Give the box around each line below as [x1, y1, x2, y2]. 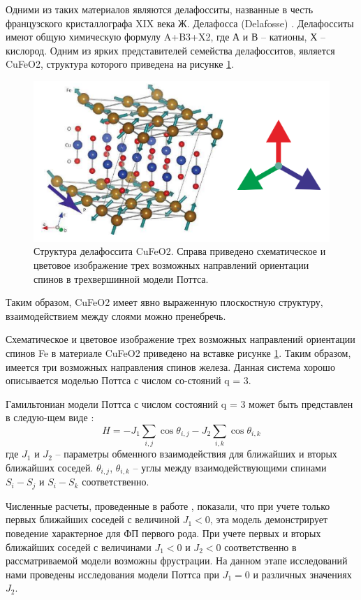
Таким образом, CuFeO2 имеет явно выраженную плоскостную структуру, [6, 295, 323, 309]
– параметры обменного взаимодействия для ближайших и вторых [55, 446, 337, 461]
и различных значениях [253, 566, 352, 581]
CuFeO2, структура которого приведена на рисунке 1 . [6, 57, 235, 71]
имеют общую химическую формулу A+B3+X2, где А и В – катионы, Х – [6, 29, 325, 44]
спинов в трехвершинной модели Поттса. [34, 271, 209, 286]
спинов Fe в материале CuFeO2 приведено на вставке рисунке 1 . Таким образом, [6, 346, 351, 360]
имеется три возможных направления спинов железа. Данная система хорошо [6, 359, 335, 374]
